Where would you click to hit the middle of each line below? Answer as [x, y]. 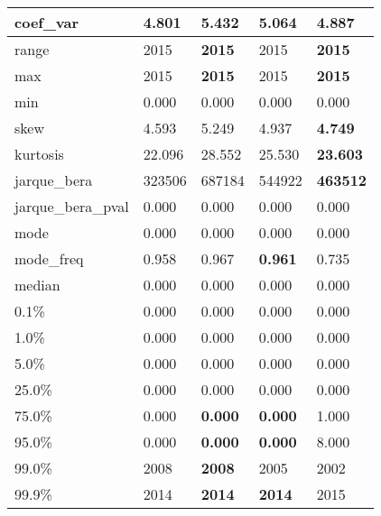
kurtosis [39, 154]
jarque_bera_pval [72, 206]
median [37, 285]
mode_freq [49, 258]
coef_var [47, 22]
